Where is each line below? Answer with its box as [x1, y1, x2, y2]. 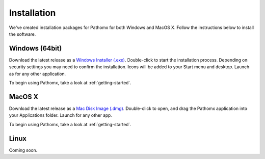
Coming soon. [9, 147, 38, 153]
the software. [9, 31, 36, 37]
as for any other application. [9, 71, 66, 77]
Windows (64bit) [9, 44, 62, 53]
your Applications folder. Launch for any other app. [9, 112, 112, 118]
